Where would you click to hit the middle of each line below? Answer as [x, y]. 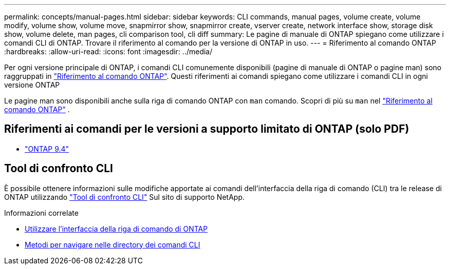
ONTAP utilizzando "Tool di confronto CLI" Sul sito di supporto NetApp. [124, 197]
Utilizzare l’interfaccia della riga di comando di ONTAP [116, 229]
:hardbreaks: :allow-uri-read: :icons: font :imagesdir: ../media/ [108, 51]
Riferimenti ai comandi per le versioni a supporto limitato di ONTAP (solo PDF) [207, 129]
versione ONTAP [32, 85]
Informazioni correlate [41, 213]
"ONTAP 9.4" [47, 149]
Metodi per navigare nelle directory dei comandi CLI [113, 244]
